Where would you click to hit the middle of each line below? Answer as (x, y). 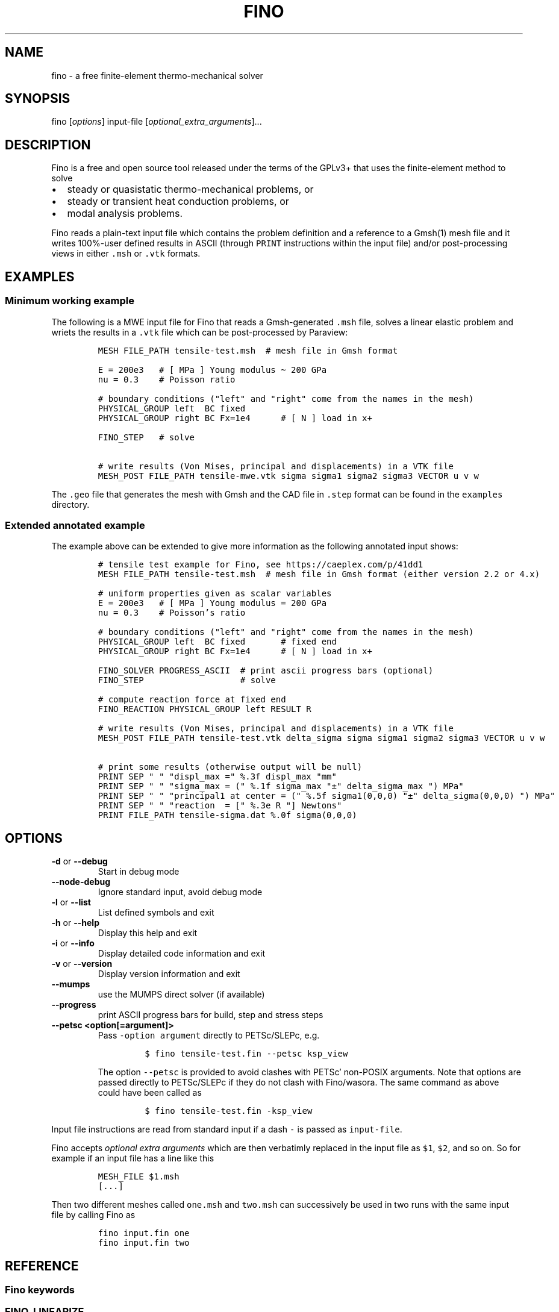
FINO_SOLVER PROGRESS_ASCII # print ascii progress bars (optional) (266, 671)
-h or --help (75, 923)
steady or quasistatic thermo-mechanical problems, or (190, 189)
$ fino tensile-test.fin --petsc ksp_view (246, 1054)
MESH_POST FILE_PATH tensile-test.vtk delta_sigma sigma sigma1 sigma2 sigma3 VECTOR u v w (321, 738)
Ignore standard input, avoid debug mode (180, 892)
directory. (70, 504)
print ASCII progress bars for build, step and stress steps (211, 1015)
